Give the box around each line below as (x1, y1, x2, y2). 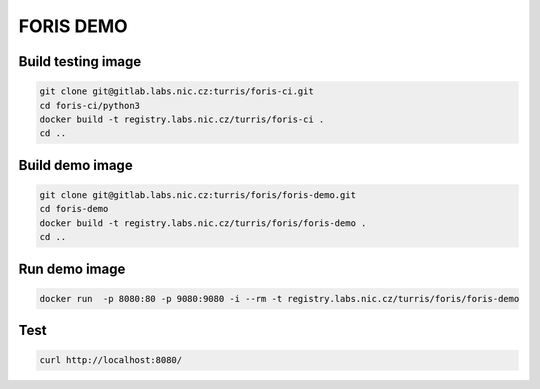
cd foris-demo (39, 203, 109, 215)
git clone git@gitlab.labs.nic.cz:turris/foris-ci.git (39, 86, 314, 97)
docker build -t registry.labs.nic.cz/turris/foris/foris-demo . (39, 217, 367, 229)
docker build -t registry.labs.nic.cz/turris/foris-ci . (39, 113, 325, 125)
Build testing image (18, 53, 142, 70)
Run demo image (18, 260, 126, 277)
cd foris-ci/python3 (39, 100, 140, 111)
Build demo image (18, 156, 134, 174)
